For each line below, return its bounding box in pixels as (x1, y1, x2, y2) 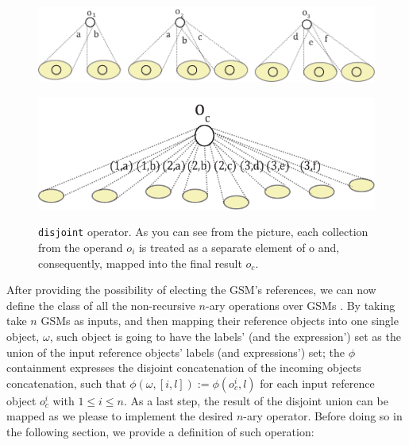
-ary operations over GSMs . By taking (205, 296, 395, 313)
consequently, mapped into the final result (38, 254, 242, 271)
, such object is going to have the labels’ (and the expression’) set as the (49, 327, 401, 344)
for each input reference (260, 374, 375, 391)
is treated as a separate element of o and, (138, 238, 340, 255)
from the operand (38, 238, 123, 255)
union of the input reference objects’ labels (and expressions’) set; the (6, 343, 345, 360)
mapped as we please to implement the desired (6, 408, 233, 424)
